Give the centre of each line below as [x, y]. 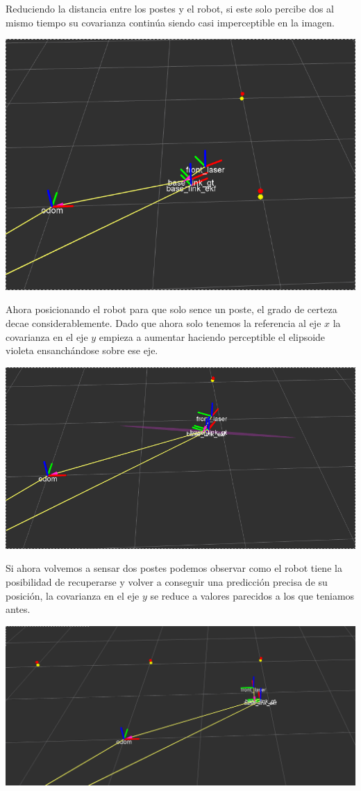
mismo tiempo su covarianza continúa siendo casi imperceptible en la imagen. [170, 22]
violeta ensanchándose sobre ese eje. [82, 350]
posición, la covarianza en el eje [73, 595]
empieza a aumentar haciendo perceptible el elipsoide [212, 336]
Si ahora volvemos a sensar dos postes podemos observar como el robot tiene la [174, 568]
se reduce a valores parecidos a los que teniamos [252, 595]
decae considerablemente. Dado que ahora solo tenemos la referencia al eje [163, 322]
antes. [18, 609]
